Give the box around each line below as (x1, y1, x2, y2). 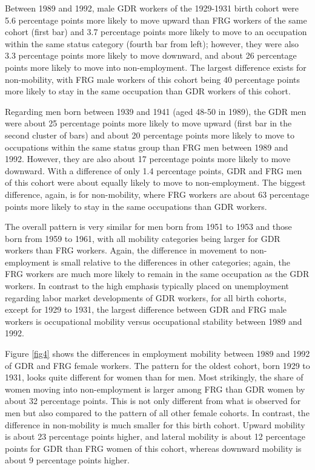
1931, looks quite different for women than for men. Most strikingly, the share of (5, 371, 303, 384)
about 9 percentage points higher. (5, 454, 130, 466)
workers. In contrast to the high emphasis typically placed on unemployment (5, 279, 290, 292)
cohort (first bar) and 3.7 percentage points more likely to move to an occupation (5, 25, 307, 38)
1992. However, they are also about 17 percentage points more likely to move (5, 152, 291, 165)
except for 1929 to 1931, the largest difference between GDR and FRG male (5, 303, 287, 316)
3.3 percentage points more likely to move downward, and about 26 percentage (5, 49, 297, 62)
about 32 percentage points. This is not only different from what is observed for (5, 394, 301, 407)
